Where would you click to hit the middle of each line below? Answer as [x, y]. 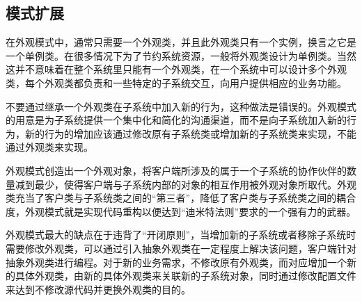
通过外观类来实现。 [49, 147]
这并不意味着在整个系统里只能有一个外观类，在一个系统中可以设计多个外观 [176, 69]
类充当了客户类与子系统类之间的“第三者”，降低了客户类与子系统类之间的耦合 [181, 198]
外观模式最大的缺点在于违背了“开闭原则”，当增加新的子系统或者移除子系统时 [181, 235]
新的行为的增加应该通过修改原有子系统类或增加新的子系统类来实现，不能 [190, 133]
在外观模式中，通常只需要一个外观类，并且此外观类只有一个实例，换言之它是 [181, 42]
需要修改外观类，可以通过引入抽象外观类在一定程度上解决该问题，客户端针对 [181, 248]
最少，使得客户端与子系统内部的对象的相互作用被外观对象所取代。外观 [195, 184]
